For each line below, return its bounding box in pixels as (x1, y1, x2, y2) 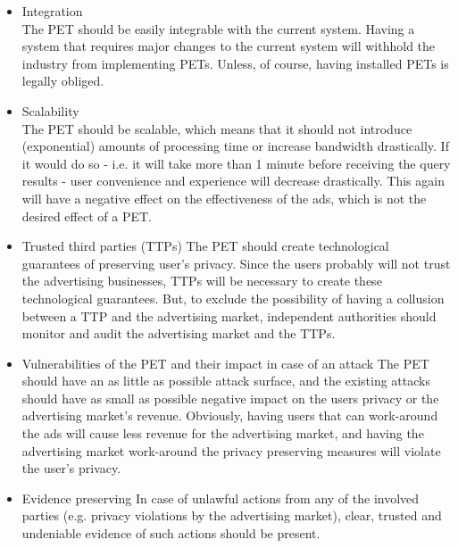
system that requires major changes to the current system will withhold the (21, 37, 436, 55)
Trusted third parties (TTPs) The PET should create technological (21, 237, 389, 255)
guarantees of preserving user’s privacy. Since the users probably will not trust (21, 253, 451, 272)
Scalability (21, 101, 79, 120)
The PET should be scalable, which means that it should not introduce (21, 119, 412, 137)
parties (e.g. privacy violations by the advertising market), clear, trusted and (21, 506, 442, 525)
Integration (21, 2, 83, 20)
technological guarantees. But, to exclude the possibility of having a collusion (21, 288, 445, 307)
